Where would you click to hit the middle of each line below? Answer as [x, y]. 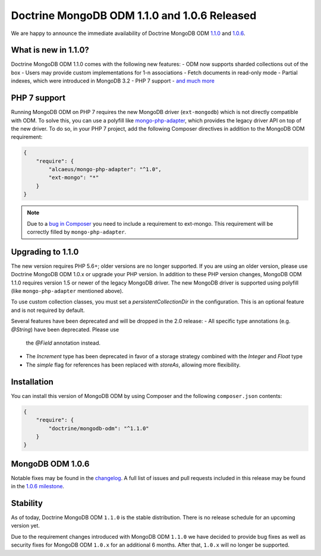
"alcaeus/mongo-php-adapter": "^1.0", [105, 170]
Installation [32, 382]
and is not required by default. [48, 310]
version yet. [25, 526]
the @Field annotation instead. [63, 343]
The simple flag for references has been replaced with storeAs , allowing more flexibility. [133, 365]
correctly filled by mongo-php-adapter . [77, 232]
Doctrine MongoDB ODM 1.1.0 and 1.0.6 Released [134, 15]
